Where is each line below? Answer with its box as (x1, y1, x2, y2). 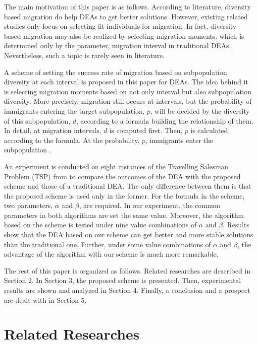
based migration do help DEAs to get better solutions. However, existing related (4, 11, 248, 21)
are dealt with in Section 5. (4, 294, 87, 305)
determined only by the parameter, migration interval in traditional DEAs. (4, 40, 231, 51)
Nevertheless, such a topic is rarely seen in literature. (4, 50, 165, 60)
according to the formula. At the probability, (4, 135, 140, 145)
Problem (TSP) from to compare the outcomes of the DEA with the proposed (4, 171, 241, 181)
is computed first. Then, (109, 125, 183, 136)
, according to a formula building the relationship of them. (76, 115, 254, 126)
